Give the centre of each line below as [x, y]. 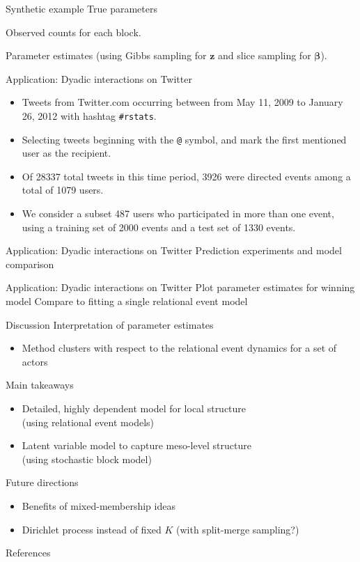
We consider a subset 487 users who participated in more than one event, [178, 213]
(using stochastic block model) [87, 459]
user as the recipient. [66, 153]
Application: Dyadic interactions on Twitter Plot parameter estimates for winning [180, 287]
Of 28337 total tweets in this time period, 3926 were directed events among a [186, 176]
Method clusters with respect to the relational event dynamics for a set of [179, 348]
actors [35, 361]
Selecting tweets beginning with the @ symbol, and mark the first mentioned [184, 139]
